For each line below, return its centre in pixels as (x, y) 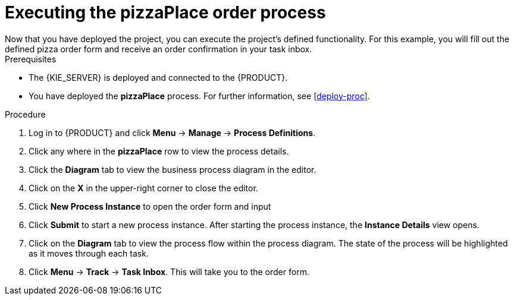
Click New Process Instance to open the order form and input (150, 206)
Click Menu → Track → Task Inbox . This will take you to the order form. (169, 271)
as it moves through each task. (89, 253)
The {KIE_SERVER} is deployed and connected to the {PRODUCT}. (158, 77)
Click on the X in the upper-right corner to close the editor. (143, 188)
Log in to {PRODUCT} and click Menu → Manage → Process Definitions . (172, 132)
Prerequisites (31, 59)
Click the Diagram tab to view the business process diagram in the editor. (173, 169)
